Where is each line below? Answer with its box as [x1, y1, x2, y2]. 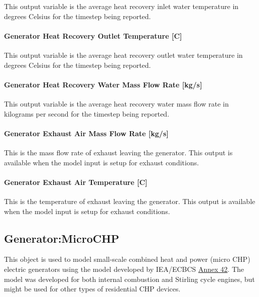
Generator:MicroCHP [4, 230, 119, 246]
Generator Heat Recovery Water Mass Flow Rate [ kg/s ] [4, 79, 202, 89]
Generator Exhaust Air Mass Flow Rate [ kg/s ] [4, 128, 169, 138]
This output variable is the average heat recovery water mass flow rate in [4, 98, 229, 109]
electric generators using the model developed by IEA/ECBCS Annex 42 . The [4, 263, 244, 274]
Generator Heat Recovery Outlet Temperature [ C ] [4, 30, 182, 41]
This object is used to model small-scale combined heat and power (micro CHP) [4, 254, 250, 264]
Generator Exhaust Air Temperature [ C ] [4, 176, 148, 187]
